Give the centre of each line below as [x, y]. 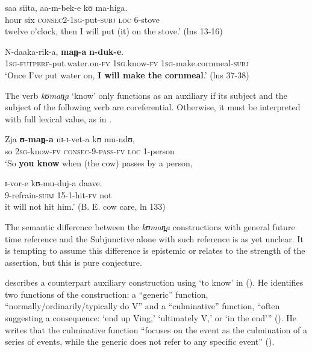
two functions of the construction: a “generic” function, [107, 294]
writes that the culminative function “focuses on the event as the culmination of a [156, 329]
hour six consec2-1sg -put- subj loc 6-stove [83, 19]
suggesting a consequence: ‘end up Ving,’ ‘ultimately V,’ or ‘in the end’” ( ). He [151, 318]
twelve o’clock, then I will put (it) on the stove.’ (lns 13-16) [114, 31]
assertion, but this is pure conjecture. [73, 262]
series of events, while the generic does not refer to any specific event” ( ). [140, 341]
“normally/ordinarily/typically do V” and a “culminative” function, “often [142, 306]
